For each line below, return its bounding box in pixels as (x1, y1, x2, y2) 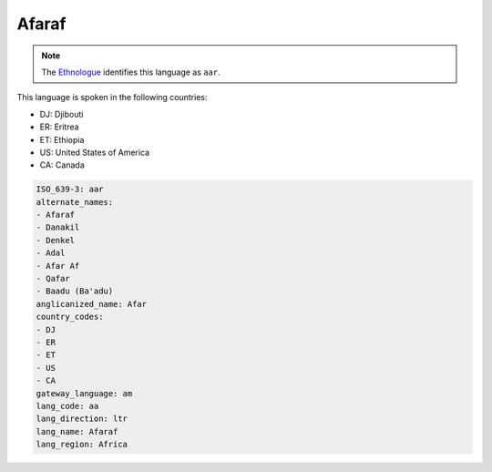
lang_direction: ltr (36, 414, 128, 424)
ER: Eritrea (39, 121, 79, 132)
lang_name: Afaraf (36, 426, 118, 436)
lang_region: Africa (36, 439, 128, 450)
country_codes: (36, 312, 104, 323)
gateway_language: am (36, 388, 133, 398)
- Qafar (36, 273, 70, 283)
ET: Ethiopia (39, 134, 85, 145)
